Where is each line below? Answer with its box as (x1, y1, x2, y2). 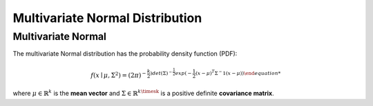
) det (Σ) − (150, 69, 173, 77)
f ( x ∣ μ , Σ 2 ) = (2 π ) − (90, 70, 146, 79)
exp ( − (175, 70, 192, 77)
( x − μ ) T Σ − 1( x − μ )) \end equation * (195, 69, 281, 77)
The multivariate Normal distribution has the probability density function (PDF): (12, 50, 238, 58)
